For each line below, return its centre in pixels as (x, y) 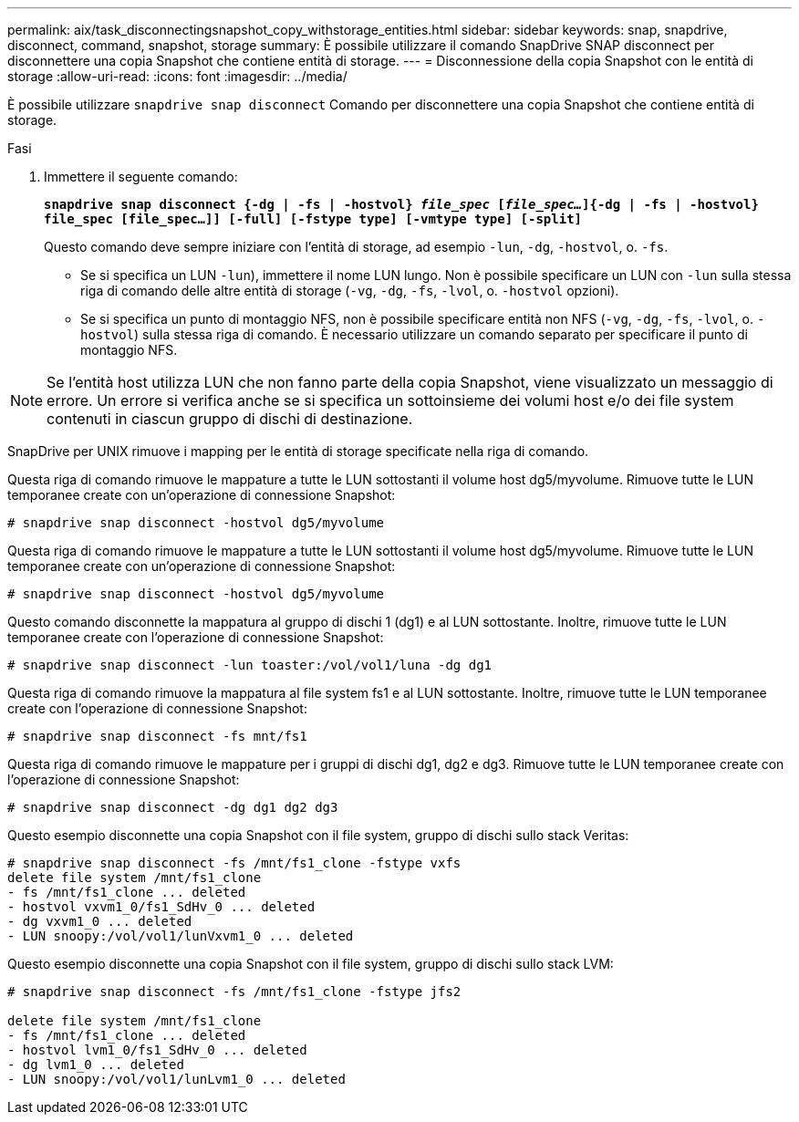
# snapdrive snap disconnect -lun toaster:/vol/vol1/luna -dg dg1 (250, 665)
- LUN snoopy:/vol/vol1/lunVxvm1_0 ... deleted (181, 936)
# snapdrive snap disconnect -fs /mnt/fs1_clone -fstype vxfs (234, 863)
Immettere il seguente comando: (141, 177)
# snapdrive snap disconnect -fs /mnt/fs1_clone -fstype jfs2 (234, 992)
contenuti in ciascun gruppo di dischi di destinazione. (230, 419)
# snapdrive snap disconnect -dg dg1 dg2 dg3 (173, 807)
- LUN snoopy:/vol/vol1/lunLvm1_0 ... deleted (176, 1079)
